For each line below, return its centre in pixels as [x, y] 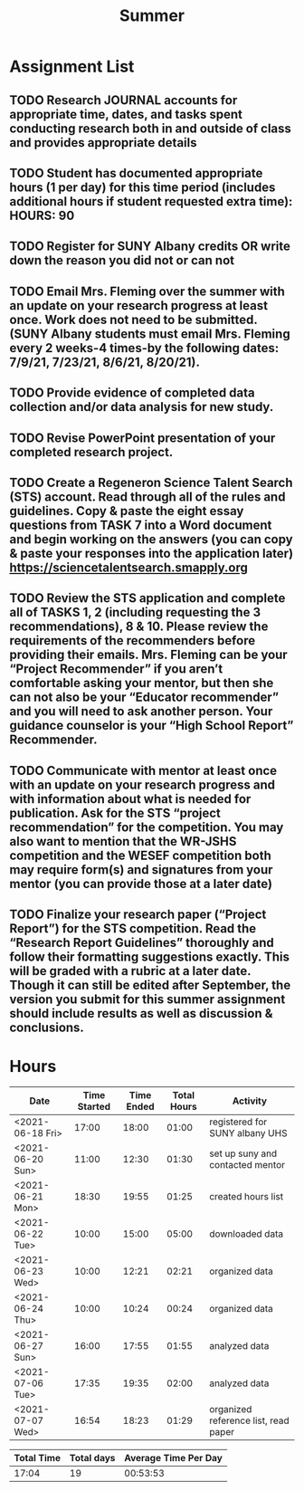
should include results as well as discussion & [141, 1013]
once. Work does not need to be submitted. [133, 319]
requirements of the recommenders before [133, 640]
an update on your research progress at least [139, 306]
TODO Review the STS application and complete [147, 598]
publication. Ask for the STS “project [115, 812]
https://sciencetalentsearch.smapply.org [129, 567]
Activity [250, 1101]
